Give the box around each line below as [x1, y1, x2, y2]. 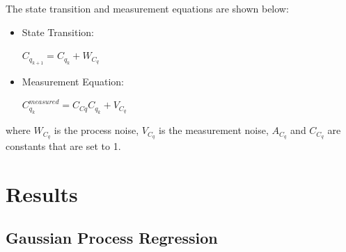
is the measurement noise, [159, 123, 269, 137]
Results [6, 179, 78, 208]
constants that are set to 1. [6, 138, 121, 153]
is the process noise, [54, 123, 139, 137]
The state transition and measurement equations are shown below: [6, 1, 289, 15]
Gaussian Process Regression [6, 227, 218, 249]
